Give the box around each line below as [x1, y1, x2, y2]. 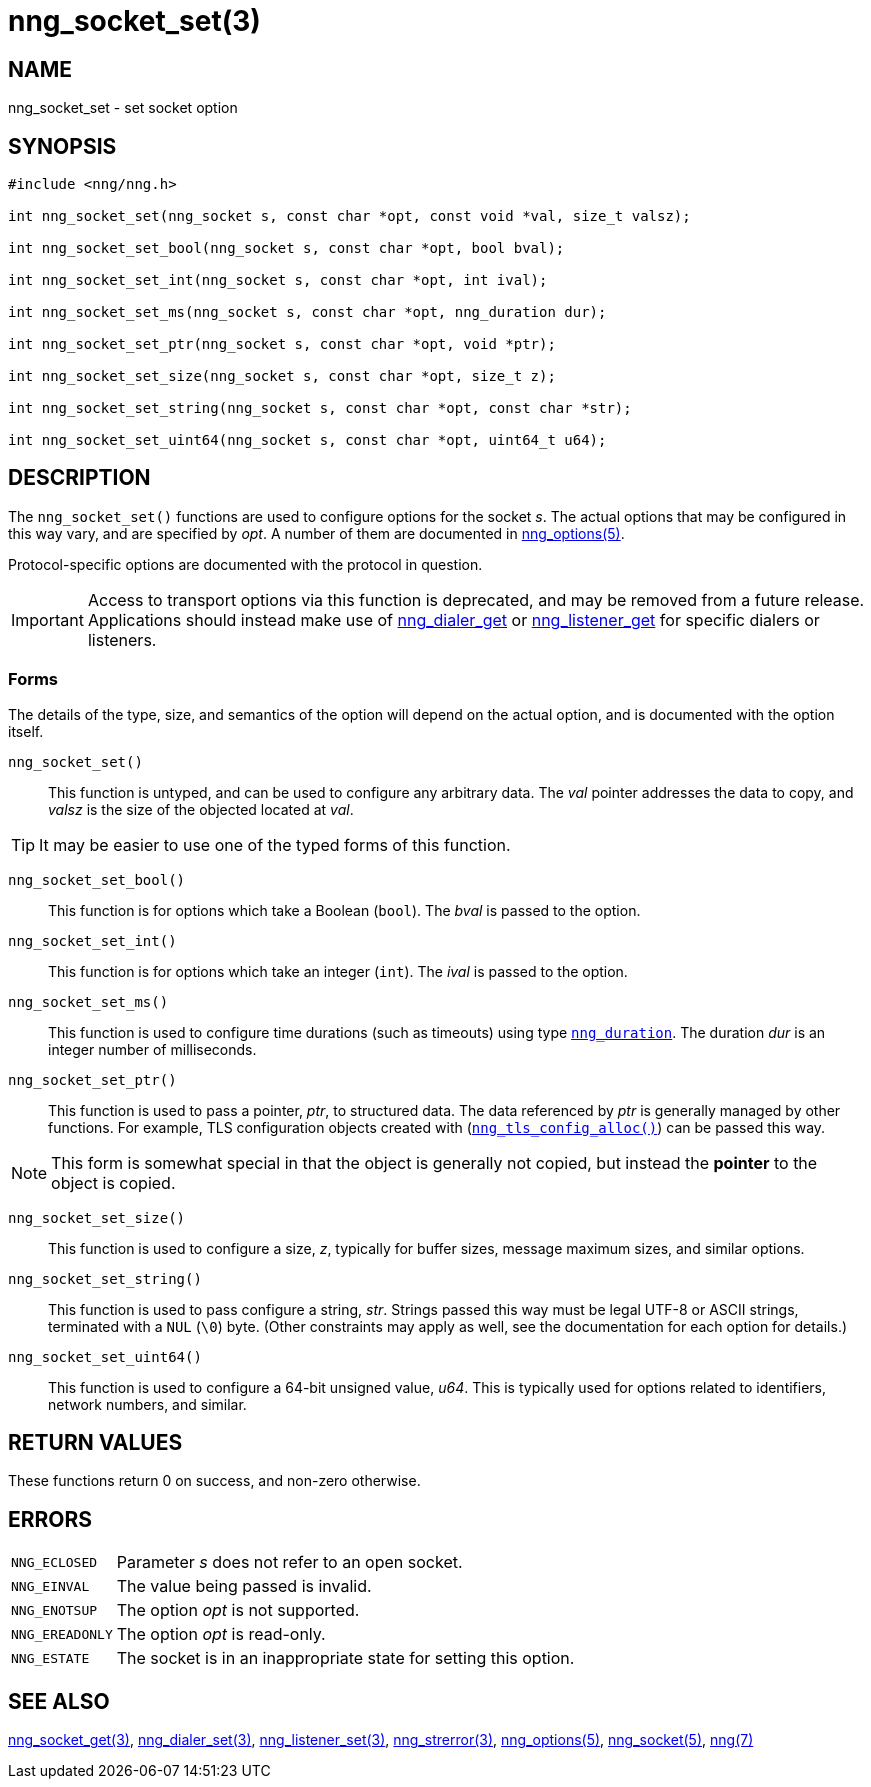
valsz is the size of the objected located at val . [48, 800, 354, 818]
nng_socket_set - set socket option [8, 99, 238, 117]
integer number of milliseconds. [48, 1040, 257, 1058]
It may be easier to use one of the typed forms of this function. [39, 834, 511, 855]
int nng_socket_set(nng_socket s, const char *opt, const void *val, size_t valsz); [8, 208, 691, 225]
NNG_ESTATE [11, 1650, 90, 1666]
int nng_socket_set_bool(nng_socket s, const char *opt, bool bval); [8, 240, 565, 257]
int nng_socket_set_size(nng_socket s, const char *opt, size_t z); [8, 368, 556, 385]
